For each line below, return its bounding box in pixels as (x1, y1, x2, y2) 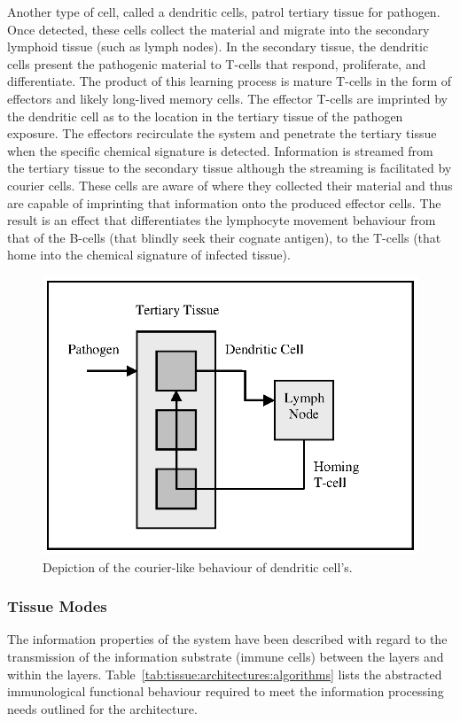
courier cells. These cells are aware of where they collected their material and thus (7, 175, 453, 194)
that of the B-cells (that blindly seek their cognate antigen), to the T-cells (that (7, 228, 441, 246)
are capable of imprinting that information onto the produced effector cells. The (7, 193, 441, 212)
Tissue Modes (7, 595, 107, 617)
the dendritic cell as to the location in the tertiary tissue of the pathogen (7, 106, 403, 125)
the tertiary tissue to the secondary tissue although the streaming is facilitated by (7, 159, 452, 177)
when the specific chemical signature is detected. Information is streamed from (7, 141, 433, 159)
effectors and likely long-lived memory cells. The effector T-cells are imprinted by (7, 89, 448, 107)
